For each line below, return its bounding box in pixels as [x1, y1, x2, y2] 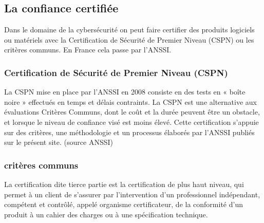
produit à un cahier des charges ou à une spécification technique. [4, 209, 208, 219]
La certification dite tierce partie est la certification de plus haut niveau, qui [4, 178, 244, 189]
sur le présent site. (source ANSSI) [4, 137, 113, 147]
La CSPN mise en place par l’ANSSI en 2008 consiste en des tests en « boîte [4, 86, 246, 97]
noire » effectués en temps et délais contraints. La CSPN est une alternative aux [4, 96, 257, 107]
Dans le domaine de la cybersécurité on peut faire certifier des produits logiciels [4, 24, 255, 35]
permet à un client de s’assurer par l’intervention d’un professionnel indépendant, [4, 189, 260, 199]
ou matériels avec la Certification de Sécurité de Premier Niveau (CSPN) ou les [4, 34, 254, 45]
